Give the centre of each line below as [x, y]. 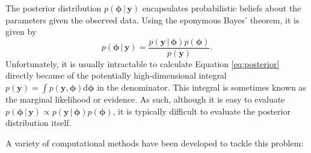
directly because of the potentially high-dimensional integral [116, 75]
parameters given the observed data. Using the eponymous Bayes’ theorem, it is [152, 19]
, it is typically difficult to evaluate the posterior [202, 111]
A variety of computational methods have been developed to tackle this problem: [155, 142]
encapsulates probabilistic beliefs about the [222, 8]
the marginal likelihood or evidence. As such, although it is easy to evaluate [145, 99]
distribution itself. [38, 123]
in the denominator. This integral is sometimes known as [202, 87]
